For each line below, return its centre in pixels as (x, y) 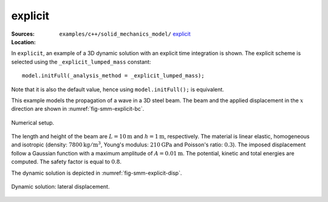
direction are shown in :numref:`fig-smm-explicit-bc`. (78, 109)
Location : (23, 42)
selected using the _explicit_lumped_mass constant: (81, 62)
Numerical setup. (33, 122)
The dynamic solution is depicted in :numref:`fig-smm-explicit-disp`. (97, 173)
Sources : (23, 34)
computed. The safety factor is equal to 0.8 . (66, 162)
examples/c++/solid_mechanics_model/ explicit (125, 34)
